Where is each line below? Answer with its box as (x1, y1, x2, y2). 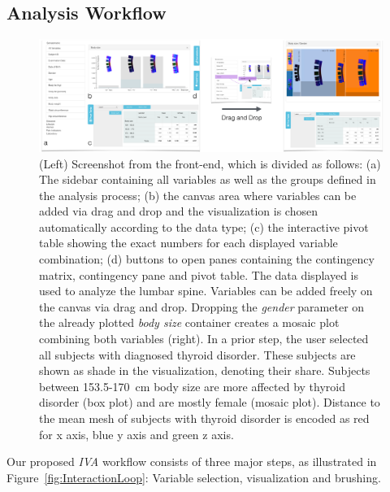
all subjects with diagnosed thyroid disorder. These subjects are (39, 346, 356, 363)
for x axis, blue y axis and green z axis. (39, 425, 234, 442)
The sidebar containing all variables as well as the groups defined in (39, 171, 376, 188)
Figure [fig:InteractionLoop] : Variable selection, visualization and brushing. (6, 468, 381, 485)
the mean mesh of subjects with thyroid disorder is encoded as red (39, 410, 370, 426)
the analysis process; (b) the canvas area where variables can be (39, 186, 357, 203)
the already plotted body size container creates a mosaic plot (39, 314, 340, 331)
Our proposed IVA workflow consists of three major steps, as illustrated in (6, 453, 377, 470)
